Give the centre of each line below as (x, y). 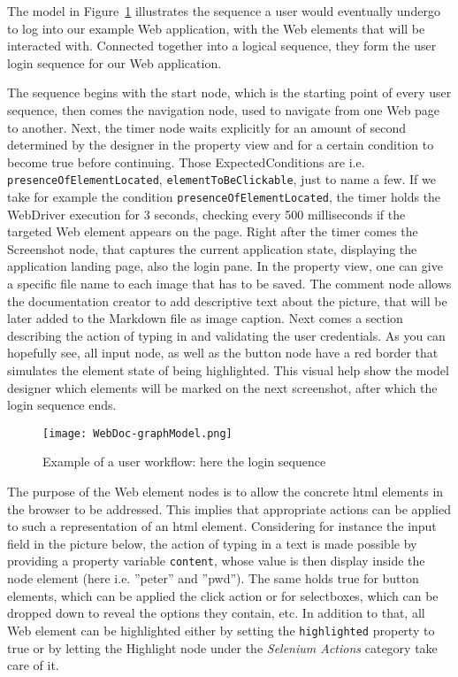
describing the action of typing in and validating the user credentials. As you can (226, 335)
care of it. (33, 665)
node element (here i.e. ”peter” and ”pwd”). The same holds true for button (213, 578)
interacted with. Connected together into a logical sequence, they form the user (222, 46)
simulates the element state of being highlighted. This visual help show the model (228, 370)
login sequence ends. (62, 405)
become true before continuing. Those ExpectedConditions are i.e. (186, 162)
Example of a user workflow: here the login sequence (184, 462)
